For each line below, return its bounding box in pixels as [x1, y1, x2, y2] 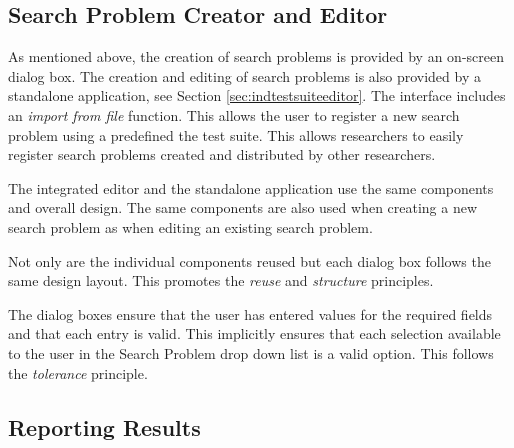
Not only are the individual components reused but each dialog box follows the [8, 250, 491, 271]
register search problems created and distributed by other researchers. [8, 144, 436, 165]
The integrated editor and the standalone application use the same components [8, 177, 494, 198]
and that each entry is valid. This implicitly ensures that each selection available [8, 323, 501, 344]
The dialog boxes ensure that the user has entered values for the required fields [8, 303, 493, 324]
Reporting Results [8, 411, 201, 442]
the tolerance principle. [8, 362, 148, 383]
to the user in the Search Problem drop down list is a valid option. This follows [8, 342, 494, 363]
